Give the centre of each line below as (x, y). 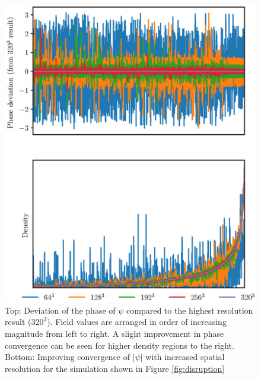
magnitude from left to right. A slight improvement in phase (114, 333)
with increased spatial (185, 357)
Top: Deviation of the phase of (60, 310)
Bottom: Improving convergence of (68, 357)
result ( (18, 322)
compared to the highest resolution (190, 310)
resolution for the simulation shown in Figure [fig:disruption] (115, 368)
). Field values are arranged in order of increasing (137, 322)
